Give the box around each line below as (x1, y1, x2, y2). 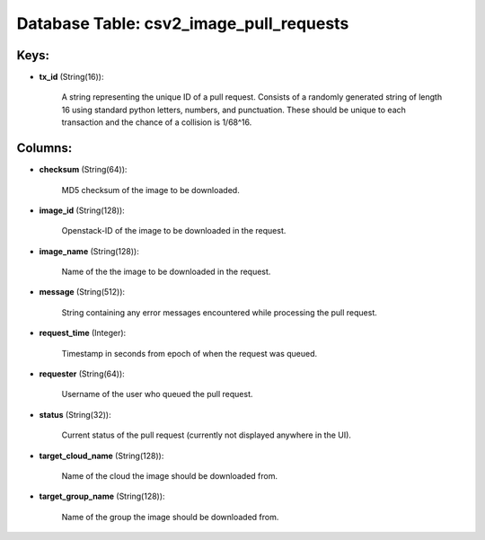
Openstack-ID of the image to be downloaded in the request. (61, 226, 287, 236)
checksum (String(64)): (39, 164, 128, 175)
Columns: (16, 140, 73, 156)
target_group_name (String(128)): (39, 491, 165, 502)
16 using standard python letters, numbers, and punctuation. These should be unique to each (61, 104, 406, 115)
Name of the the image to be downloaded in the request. (61, 266, 271, 278)
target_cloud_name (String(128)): (39, 450, 164, 461)
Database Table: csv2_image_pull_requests (16, 13, 349, 33)
